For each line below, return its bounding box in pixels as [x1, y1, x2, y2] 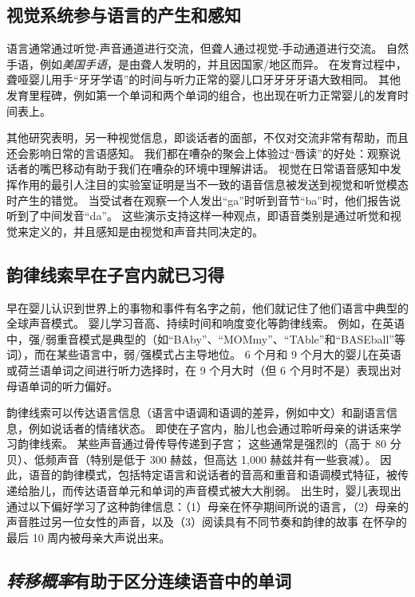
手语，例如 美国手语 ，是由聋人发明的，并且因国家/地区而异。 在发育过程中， [6, 55, 407, 72]
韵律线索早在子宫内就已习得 [6, 261, 224, 286]
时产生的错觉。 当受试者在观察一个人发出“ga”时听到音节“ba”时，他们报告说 [6, 191, 401, 208]
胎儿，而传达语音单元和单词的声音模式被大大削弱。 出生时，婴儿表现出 [28, 482, 401, 499]
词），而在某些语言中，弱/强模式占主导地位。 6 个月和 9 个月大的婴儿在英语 [6, 346, 401, 363]
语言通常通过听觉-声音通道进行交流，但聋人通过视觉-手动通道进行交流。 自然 [6, 40, 409, 57]
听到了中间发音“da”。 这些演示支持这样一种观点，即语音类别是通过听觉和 [6, 207, 390, 224]
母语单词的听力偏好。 [6, 377, 118, 394]
